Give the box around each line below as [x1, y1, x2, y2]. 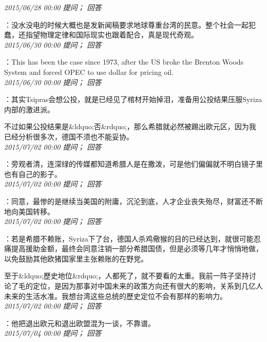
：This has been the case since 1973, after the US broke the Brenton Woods [4, 56, 244, 67]
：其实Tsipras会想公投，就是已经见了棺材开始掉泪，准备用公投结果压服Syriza [4, 94, 262, 105]
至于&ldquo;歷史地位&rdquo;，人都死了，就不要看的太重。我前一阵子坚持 [4, 270, 249, 281]
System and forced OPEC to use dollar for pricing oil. [4, 66, 174, 77]
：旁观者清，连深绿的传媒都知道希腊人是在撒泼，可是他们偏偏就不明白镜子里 [4, 158, 263, 169]
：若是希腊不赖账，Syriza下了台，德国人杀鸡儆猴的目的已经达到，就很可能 [4, 233, 254, 244]
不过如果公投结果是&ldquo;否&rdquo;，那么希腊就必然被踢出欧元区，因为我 [4, 121, 256, 132]
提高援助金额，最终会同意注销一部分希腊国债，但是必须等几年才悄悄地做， [11, 243, 263, 254]
